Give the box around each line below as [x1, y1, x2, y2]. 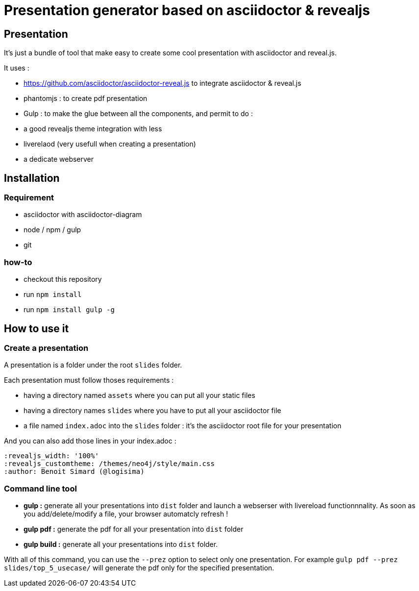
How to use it [4, 322, 69, 335]
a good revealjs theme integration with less [24, 124, 162, 133]
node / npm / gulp [24, 225, 81, 234]
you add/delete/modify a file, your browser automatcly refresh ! [24, 510, 228, 518]
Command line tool [4, 483, 77, 493]
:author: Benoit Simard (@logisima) [4, 468, 145, 476]
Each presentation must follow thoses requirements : [4, 376, 174, 385]
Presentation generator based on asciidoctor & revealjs [4, 2, 370, 19]
